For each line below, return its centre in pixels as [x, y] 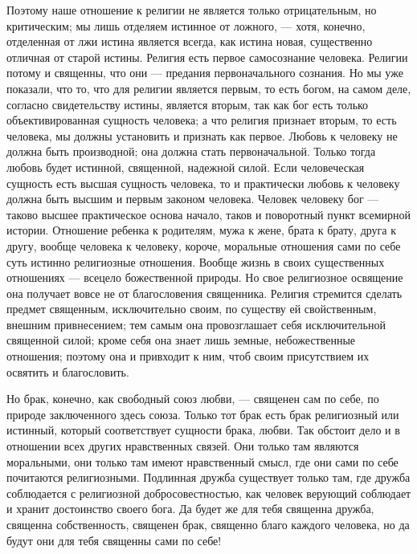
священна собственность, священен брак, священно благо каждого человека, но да [208, 524]
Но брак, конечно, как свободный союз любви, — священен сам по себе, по [193, 399]
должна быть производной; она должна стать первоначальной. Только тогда [191, 151]
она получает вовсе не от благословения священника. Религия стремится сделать [204, 293]
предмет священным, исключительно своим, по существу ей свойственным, [192, 309]
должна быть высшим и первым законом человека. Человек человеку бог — [193, 199]
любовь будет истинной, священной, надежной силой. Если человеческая [186, 167]
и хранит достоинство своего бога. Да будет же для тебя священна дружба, [190, 509]
